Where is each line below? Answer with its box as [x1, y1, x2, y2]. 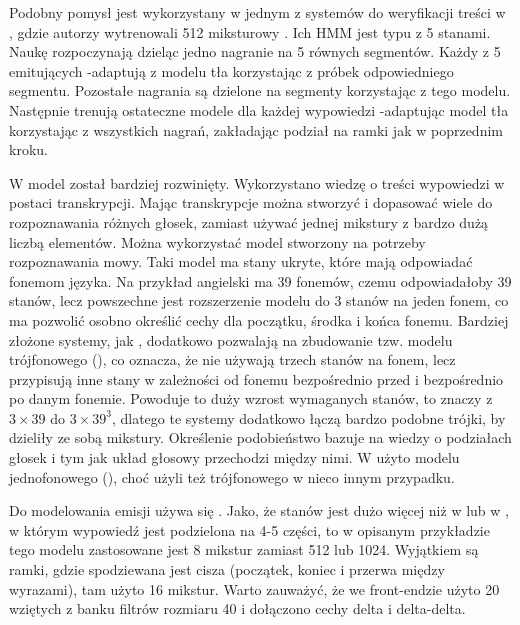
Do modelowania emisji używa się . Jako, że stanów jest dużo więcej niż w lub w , [9, 500, 509, 521]
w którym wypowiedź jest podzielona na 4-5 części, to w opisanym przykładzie [9, 519, 490, 540]
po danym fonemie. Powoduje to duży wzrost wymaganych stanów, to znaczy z [9, 388, 493, 409]
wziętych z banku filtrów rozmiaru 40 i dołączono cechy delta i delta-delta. [9, 598, 466, 619]
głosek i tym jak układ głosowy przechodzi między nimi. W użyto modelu [9, 447, 460, 468]
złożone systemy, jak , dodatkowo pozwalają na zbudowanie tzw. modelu [9, 329, 453, 350]
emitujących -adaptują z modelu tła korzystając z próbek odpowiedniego [9, 60, 454, 81]
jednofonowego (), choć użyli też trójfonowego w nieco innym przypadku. [9, 466, 455, 487]
